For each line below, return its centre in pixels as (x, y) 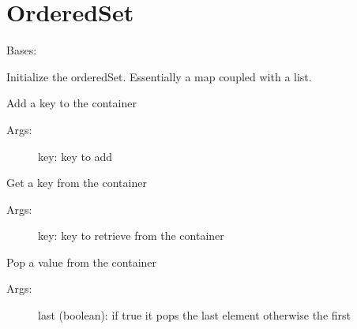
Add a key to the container (71, 103)
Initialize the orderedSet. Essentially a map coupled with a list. (159, 76)
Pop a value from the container (82, 262)
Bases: (22, 50)
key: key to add (75, 156)
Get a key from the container (77, 183)
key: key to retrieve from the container (131, 236)
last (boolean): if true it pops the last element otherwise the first (194, 315)
